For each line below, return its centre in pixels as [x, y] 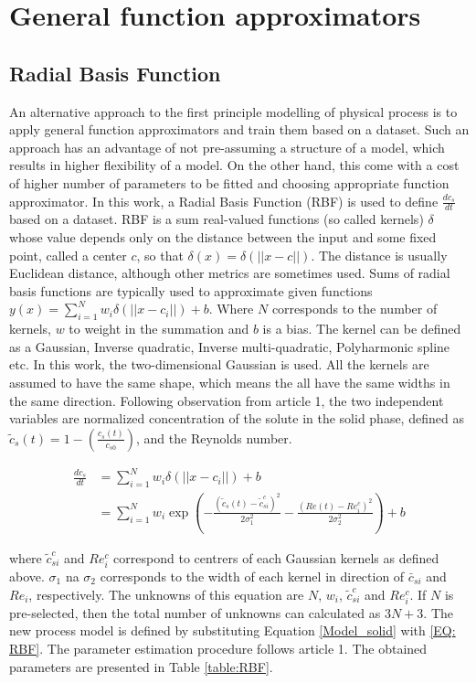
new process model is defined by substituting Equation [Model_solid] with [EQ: [233, 630]
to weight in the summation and [159, 329]
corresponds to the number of [354, 309]
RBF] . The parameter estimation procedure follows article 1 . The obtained [218, 648]
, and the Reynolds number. [214, 438]
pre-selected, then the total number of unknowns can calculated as [195, 612]
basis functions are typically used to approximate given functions [191, 290]
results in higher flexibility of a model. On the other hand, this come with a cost [234, 165]
